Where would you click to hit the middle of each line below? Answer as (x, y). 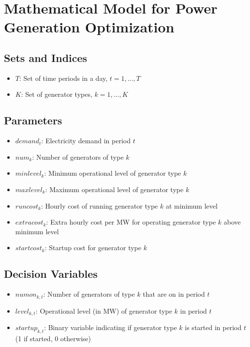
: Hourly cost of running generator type (99, 205)
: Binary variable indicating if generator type (110, 327)
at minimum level (191, 205)
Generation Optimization (89, 27)
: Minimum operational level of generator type (113, 173)
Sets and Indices (46, 57)
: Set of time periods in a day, (63, 78)
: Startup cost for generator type (93, 248)
